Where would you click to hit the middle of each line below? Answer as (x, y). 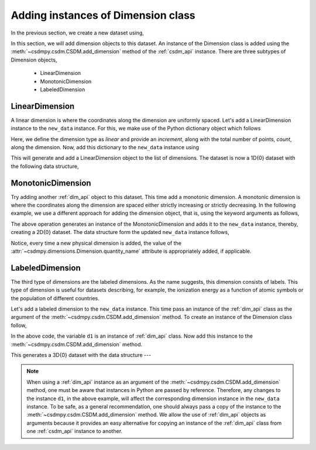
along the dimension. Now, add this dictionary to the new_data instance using (105, 147)
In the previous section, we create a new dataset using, (78, 33)
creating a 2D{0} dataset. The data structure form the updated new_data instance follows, (120, 232)
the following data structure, (45, 166)
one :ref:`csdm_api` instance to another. (75, 431)
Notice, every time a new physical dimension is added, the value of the (96, 243)
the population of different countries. (55, 298)
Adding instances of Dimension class (103, 15)
